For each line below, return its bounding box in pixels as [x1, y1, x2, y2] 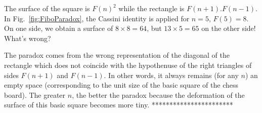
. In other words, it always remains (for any [104, 69, 239, 80]
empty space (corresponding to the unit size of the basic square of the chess [4, 80, 238, 90]
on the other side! [201, 23, 256, 33]
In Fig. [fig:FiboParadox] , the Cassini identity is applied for [4, 13, 190, 23]
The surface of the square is [4, 3, 90, 13]
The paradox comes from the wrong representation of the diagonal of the [4, 50, 230, 60]
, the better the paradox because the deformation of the [72, 89, 245, 100]
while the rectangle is [118, 3, 185, 13]
